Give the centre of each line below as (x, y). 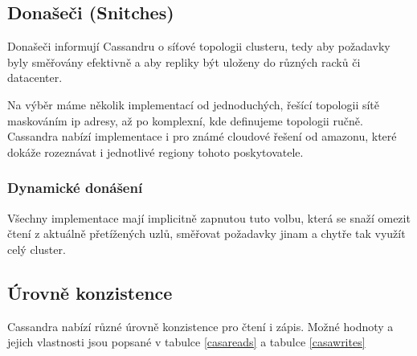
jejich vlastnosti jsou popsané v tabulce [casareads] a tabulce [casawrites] (186, 342)
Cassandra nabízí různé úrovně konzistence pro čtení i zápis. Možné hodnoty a (200, 326)
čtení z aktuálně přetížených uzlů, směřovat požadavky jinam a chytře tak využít (206, 233)
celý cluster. (37, 249)
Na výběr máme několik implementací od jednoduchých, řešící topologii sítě (194, 104)
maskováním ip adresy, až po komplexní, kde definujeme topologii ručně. (185, 120)
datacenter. (35, 78)
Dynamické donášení (75, 188)
